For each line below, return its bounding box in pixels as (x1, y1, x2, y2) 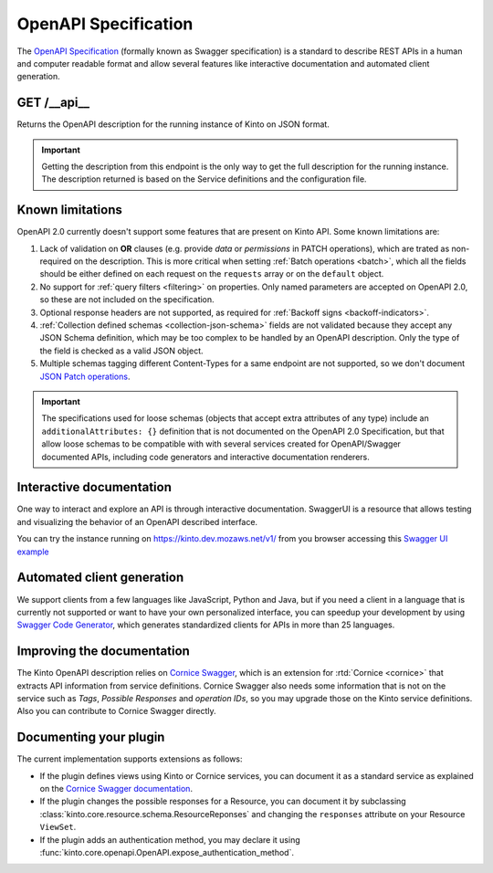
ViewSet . (39, 822, 77, 833)
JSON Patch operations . (39, 371, 131, 382)
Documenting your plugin (16, 730, 165, 745)
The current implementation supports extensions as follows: (16, 753, 243, 764)
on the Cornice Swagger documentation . (39, 784, 194, 794)
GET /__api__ (16, 95, 90, 110)
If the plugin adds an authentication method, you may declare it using (39, 834, 300, 845)
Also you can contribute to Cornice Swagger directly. (16, 706, 216, 717)
